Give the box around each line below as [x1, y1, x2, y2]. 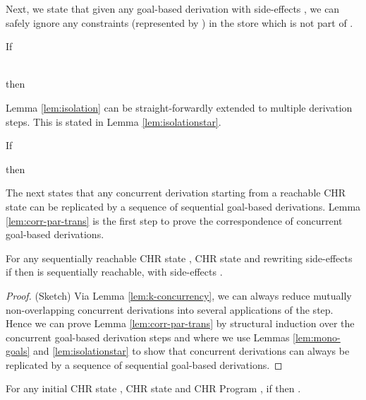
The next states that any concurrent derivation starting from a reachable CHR [6, 185, 346, 200]
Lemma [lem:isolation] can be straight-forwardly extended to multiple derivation [6, 100, 353, 114]
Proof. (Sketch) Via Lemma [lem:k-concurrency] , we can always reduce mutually [6, 288, 352, 302]
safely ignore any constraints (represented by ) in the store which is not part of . [6, 15, 353, 30]
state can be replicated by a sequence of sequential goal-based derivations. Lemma [6, 199, 361, 213]
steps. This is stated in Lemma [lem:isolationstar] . [6, 114, 221, 129]
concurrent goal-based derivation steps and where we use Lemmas [6, 329, 290, 344]
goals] [6, 343, 30, 358]
